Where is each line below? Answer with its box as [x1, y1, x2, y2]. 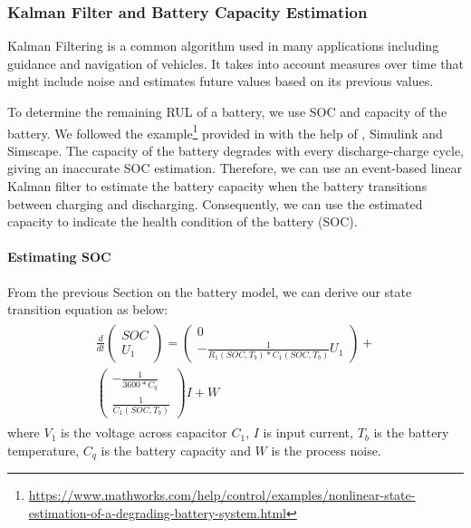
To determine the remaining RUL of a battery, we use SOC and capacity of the [7, 102, 447, 120]
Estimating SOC [7, 247, 111, 266]
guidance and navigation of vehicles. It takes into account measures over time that [7, 53, 464, 72]
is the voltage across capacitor [61, 423, 227, 442]
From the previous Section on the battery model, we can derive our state [7, 282, 412, 301]
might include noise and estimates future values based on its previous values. [7, 72, 434, 91]
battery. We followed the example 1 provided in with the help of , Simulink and [7, 120, 443, 142]
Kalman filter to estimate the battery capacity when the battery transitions [7, 177, 428, 196]
